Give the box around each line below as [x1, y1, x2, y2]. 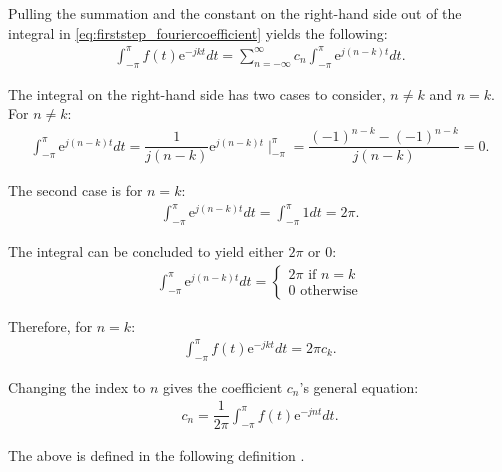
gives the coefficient [163, 376, 283, 397]
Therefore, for [8, 315, 93, 336]
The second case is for [8, 180, 143, 201]
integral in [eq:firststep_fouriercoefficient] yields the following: [8, 22, 388, 43]
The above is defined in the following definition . [8, 445, 305, 466]
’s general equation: [299, 376, 419, 397]
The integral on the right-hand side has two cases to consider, [8, 83, 386, 104]
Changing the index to [8, 376, 146, 397]
